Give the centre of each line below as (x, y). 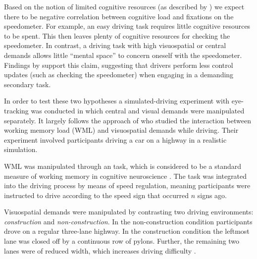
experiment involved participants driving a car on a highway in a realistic (115, 139)
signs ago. (212, 195)
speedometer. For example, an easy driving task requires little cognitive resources (127, 26)
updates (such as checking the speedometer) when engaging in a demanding (119, 75)
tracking (16, 110)
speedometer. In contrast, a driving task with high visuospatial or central (115, 45)
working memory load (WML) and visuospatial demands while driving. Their (121, 130)
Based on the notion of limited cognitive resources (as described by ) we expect (124, 6)
